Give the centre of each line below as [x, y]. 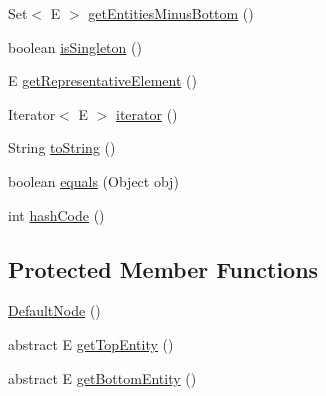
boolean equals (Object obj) [93, 180]
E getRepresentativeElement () [102, 80]
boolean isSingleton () [75, 46]
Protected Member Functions [163, 268]
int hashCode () [56, 214]
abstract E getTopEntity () [91, 343]
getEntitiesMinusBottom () [171, 13]
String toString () [62, 147]
